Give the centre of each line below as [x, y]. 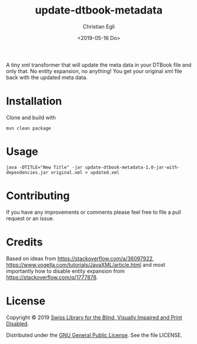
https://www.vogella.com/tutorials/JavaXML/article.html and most [86, 264]
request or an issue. [30, 218]
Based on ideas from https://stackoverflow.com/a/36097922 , [80, 258]
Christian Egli [99, 27]
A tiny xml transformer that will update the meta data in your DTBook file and [99, 65]
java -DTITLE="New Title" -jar [44, 167]
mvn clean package [29, 128]
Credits [24, 242]
